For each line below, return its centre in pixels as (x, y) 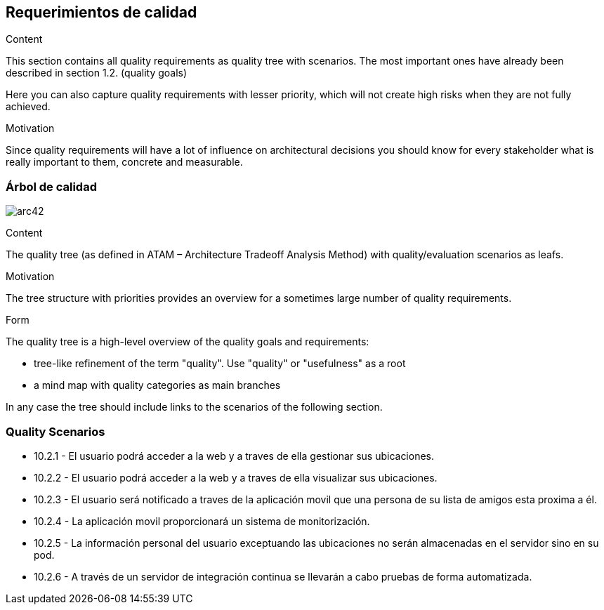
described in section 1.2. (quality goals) (97, 73)
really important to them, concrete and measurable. (124, 162)
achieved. (28, 107)
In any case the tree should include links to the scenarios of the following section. (194, 407)
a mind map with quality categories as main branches (157, 385)
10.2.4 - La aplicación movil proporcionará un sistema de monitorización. (202, 521)
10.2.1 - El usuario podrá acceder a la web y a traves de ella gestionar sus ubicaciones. (234, 456)
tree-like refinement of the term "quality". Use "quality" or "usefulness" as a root (220, 364)
